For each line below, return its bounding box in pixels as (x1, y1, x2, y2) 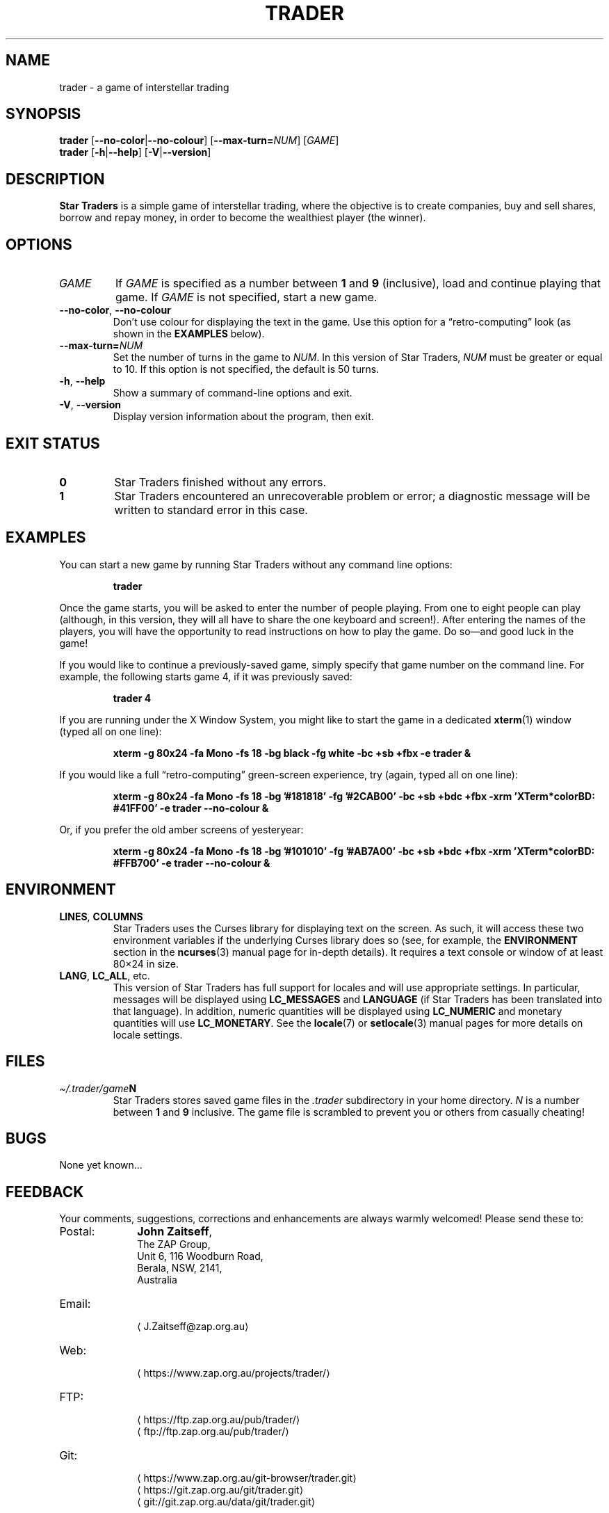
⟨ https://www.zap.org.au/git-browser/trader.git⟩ (137, 1472, 357, 1484)
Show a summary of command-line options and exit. (113, 387, 352, 399)
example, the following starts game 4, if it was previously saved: (59, 670, 352, 682)
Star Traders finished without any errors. (114, 474, 326, 489)
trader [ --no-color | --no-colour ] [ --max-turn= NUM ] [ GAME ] (59, 134, 339, 147)
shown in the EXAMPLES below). (113, 328, 265, 340)
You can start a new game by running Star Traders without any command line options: (59, 558, 453, 570)
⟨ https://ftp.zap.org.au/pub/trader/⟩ (137, 1414, 300, 1426)
